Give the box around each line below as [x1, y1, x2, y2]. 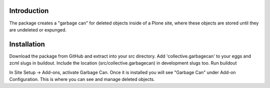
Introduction [9, 6, 49, 15]
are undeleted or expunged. [9, 26, 67, 32]
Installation [9, 40, 45, 48]
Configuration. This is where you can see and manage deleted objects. [9, 76, 155, 82]
